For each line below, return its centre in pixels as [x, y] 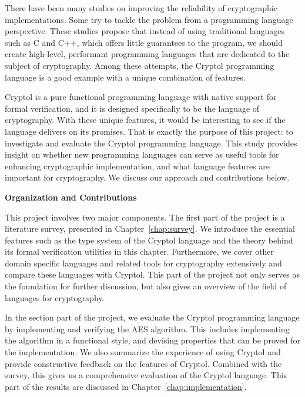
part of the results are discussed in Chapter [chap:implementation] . [126, 386]
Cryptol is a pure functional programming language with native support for [141, 97]
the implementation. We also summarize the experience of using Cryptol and [143, 352]
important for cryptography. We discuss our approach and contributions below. [147, 177]
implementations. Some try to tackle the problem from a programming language [149, 19]
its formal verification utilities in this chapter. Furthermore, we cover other [140, 251]
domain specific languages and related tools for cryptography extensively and [143, 263]
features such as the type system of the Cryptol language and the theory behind [149, 240]
